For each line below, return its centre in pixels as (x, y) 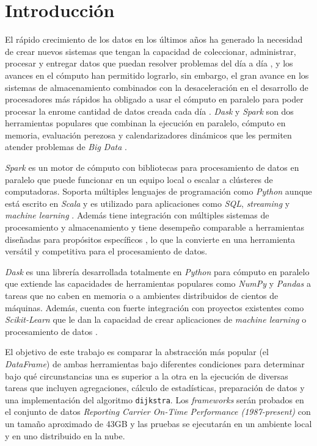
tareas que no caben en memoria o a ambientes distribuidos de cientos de (142, 295)
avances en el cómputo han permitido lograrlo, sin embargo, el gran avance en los (157, 75)
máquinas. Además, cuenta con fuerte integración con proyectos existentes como (155, 307)
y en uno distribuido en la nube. (65, 435)
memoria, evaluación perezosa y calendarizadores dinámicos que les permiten (148, 135)
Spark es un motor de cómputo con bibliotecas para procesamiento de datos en (152, 167)
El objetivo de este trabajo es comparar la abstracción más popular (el (137, 352)
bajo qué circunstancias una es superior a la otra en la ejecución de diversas (147, 376)
